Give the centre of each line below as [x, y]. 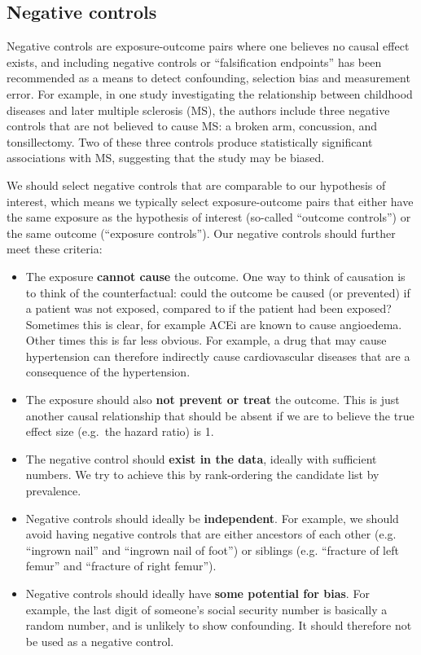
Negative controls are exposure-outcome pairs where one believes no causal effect [208, 46]
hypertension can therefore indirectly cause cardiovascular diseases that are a [218, 356]
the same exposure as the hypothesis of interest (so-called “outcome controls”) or [209, 217]
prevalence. [53, 491]
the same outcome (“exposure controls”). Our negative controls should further [201, 233]
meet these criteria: [55, 249]
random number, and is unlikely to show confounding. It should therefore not [219, 625]
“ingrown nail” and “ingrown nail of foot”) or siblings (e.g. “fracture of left [212, 549]
